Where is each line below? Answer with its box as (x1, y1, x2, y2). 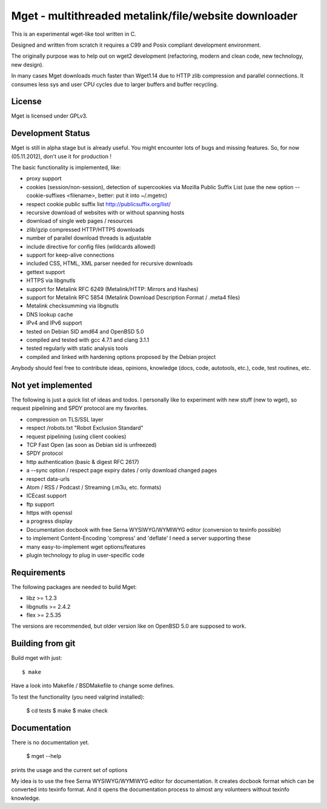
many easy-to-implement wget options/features (26, 543, 146, 550)
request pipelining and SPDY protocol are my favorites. (11, 404, 148, 412)
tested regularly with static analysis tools (26, 344, 128, 352)
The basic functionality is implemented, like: (11, 164, 121, 171)
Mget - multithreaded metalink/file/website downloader (11, 9, 298, 22)
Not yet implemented (11, 380, 93, 391)
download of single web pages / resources (26, 217, 133, 224)
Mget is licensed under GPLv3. (11, 112, 88, 119)
